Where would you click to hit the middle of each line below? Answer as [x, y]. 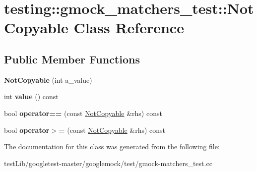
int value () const [31, 96]
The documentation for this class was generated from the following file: [112, 146]
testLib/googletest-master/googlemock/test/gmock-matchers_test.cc [108, 163]
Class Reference [129, 28]
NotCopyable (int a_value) [48, 80]
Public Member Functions [72, 59]
